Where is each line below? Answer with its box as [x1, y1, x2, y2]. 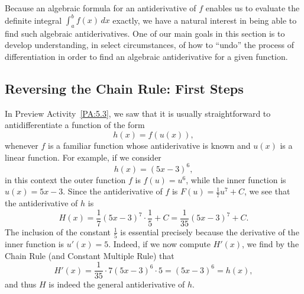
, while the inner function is [186, 173, 286, 186]
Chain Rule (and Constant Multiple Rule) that [5, 249, 174, 261]
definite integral [5, 14, 62, 26]
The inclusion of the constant [5, 225, 111, 238]
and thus [5, 278, 37, 290]
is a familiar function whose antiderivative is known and [48, 139, 251, 152]
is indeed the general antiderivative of [48, 278, 185, 290]
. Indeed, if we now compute [108, 238, 211, 250]
